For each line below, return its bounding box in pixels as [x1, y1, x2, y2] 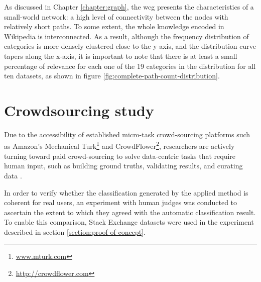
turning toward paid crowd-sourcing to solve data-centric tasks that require [4, 150, 236, 161]
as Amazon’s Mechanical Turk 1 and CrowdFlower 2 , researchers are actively [4, 139, 235, 151]
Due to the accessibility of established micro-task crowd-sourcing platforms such [4, 129, 250, 139]
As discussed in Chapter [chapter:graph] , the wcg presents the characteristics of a [4, 2, 254, 12]
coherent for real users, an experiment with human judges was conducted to [4, 197, 237, 208]
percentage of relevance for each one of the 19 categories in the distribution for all [4, 60, 256, 71]
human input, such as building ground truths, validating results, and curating [4, 160, 243, 171]
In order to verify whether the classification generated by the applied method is [4, 187, 248, 198]
